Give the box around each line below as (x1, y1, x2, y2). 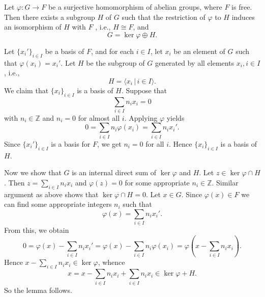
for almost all (78, 112, 120, 123)
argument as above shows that (4, 188, 99, 199)
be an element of (173, 45, 225, 56)
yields (166, 112, 185, 123)
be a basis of (45, 45, 84, 56)
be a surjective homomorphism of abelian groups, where (48, 2, 222, 12)
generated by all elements (155, 57, 234, 68)
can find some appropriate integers (4, 199, 112, 209)
